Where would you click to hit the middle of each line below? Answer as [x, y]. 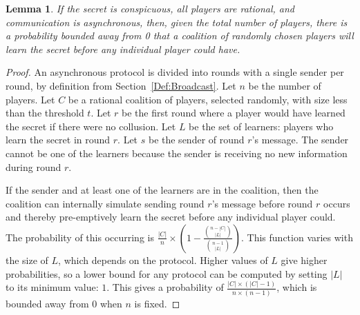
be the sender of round [196, 140]
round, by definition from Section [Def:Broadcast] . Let [121, 85]
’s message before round [262, 203]
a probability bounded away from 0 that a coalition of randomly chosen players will [180, 35]
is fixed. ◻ [157, 303]
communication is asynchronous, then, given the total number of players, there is [177, 22]
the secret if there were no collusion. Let [91, 126]
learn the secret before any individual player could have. [123, 49]
